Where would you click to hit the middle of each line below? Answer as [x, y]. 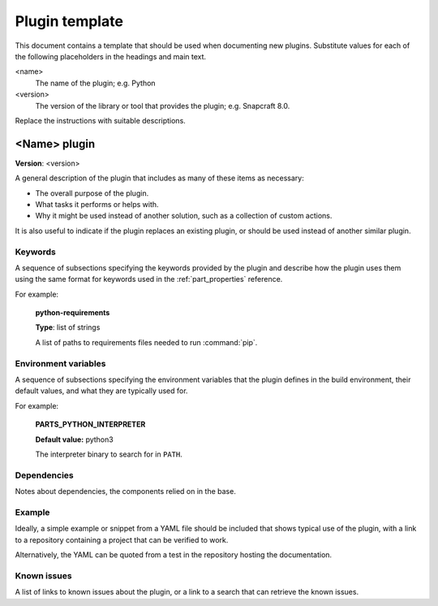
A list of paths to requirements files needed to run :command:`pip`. [146, 342]
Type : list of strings [68, 327]
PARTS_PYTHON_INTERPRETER [90, 424]
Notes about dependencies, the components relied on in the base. [126, 491]
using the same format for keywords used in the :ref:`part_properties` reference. [149, 279]
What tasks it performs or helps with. [97, 204]
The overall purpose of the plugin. [92, 193]
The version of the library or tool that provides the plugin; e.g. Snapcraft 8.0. [163, 106]
